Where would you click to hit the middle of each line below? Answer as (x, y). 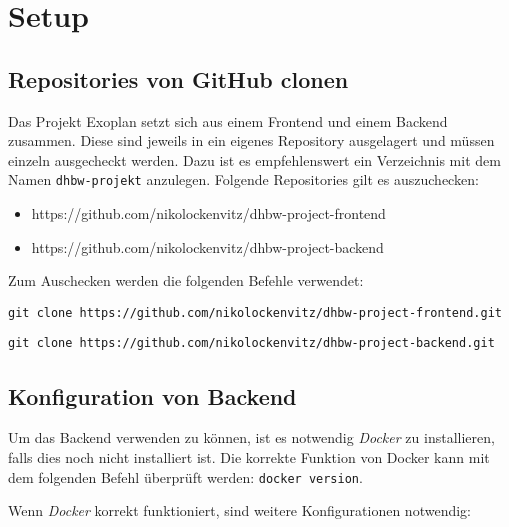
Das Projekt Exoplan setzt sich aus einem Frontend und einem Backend (228, 120)
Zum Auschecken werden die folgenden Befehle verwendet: (186, 280)
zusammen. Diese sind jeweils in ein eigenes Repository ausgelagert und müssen (251, 140)
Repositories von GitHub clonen (178, 78)
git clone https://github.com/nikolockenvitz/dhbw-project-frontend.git (255, 312)
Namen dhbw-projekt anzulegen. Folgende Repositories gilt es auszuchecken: (243, 179)
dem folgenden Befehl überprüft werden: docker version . (185, 476)
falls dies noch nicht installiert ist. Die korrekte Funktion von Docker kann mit (249, 456)
